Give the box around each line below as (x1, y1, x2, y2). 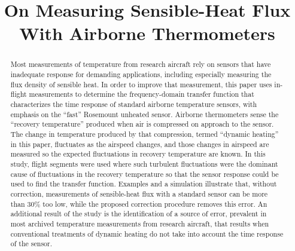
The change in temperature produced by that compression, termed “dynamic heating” (10, 128, 279, 139)
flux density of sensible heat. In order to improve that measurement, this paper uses (10, 79, 272, 89)
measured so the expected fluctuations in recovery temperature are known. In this (10, 149, 266, 159)
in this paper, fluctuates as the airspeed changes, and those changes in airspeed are (10, 139, 269, 149)
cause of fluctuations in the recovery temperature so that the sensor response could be (10, 169, 279, 179)
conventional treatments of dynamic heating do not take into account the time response (10, 228, 284, 238)
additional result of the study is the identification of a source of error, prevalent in (10, 209, 267, 219)
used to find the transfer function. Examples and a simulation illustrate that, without (10, 179, 277, 189)
